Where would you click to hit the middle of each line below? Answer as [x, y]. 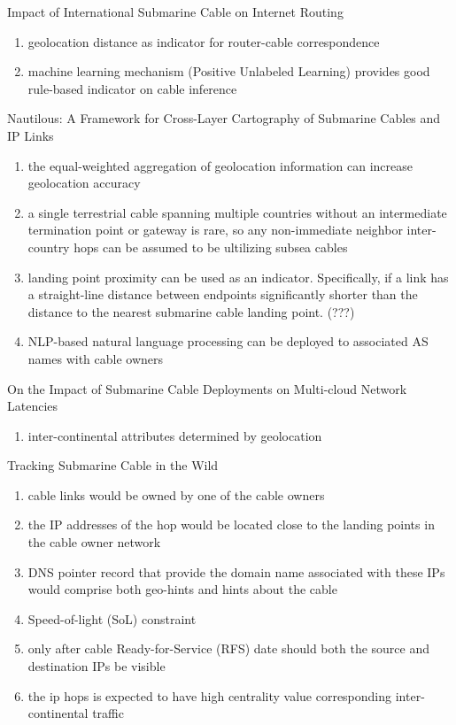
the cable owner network [94, 542]
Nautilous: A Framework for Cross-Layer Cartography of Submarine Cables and [224, 118]
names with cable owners [96, 358]
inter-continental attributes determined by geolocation [175, 435]
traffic [108, 713]
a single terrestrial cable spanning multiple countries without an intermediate [237, 212]
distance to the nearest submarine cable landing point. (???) [191, 311]
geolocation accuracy [84, 183]
